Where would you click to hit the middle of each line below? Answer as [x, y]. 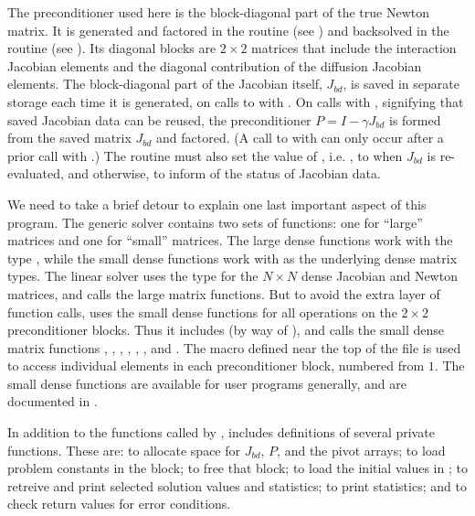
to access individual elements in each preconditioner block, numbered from [216, 365]
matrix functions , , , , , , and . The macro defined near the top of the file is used [234, 347]
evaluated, [36, 173]
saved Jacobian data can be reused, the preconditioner [159, 119]
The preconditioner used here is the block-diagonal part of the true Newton [218, 12]
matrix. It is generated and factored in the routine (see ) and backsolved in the [228, 30]
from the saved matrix [69, 138]
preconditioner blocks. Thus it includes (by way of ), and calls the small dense [226, 330]
